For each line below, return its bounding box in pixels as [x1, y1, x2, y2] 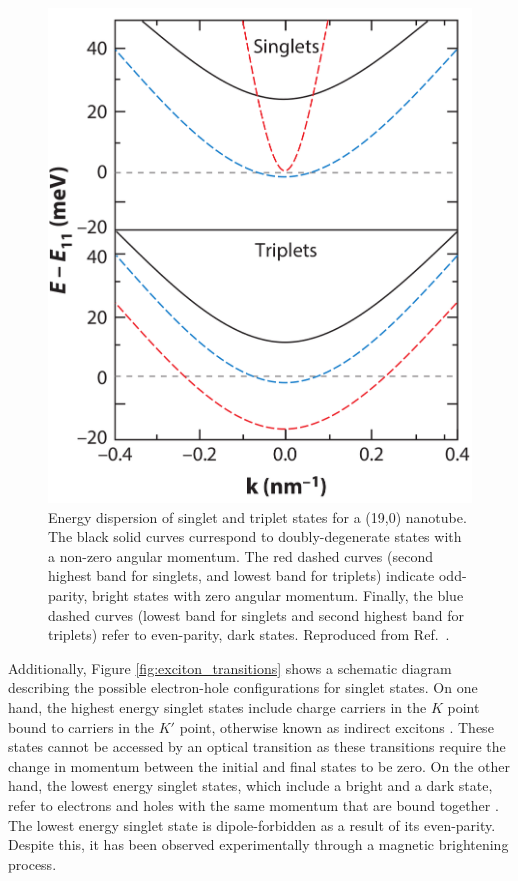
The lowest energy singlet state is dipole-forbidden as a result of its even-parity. [8, 814, 496, 835]
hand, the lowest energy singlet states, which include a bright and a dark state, [8, 775, 493, 796]
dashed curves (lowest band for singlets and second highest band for [48, 604, 464, 625]
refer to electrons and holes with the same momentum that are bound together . [8, 794, 499, 815]
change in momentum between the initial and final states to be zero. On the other [8, 755, 510, 776]
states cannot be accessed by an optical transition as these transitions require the [8, 736, 506, 757]
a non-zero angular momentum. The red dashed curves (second [48, 545, 433, 566]
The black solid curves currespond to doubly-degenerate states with [48, 526, 462, 547]
